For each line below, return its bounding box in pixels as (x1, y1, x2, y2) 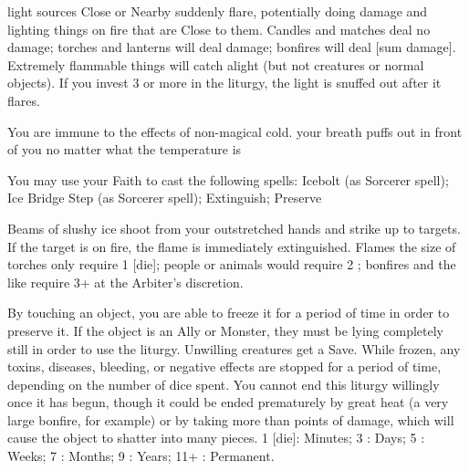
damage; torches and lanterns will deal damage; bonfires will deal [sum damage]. (7, 37, 456, 57)
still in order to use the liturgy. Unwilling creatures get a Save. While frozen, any (7, 339, 461, 358)
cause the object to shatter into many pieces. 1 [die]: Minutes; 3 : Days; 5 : (7, 428, 425, 447)
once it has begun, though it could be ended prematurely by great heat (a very (7, 392, 449, 412)
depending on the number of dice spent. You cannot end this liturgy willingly (7, 374, 440, 393)
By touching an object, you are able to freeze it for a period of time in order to (7, 303, 450, 322)
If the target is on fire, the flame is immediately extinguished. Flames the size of (7, 236, 456, 256)
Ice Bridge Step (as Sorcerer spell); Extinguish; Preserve (7, 188, 322, 207)
